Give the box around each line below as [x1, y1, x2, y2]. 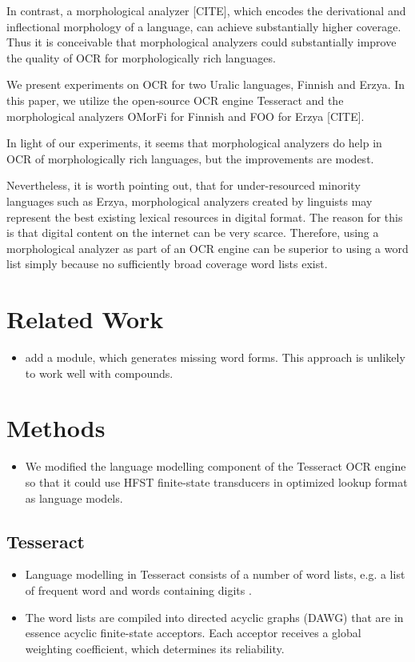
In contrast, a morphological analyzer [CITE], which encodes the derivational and [6, 2, 406, 18]
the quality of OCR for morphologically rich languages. [6, 49, 276, 66]
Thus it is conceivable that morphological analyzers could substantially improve [6, 34, 397, 50]
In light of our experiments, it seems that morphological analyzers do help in [6, 134, 382, 151]
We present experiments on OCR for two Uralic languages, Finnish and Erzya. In [6, 76, 405, 93]
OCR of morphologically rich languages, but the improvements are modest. [6, 150, 374, 167]
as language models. [25, 489, 123, 506]
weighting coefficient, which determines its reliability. [25, 640, 285, 656]
